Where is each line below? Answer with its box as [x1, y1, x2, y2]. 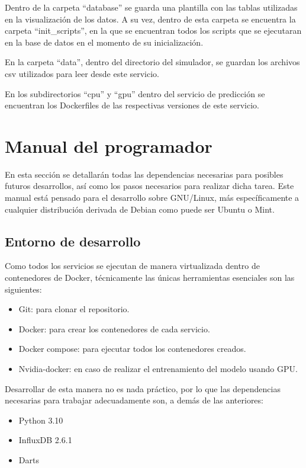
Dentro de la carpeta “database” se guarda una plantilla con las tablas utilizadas [5, 1, 298, 13]
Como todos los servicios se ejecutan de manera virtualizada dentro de [5, 259, 260, 272]
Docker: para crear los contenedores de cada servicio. [18, 322, 210, 335]
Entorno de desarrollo [5, 232, 141, 250]
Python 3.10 [18, 413, 63, 426]
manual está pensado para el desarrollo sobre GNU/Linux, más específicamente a [5, 191, 299, 204]
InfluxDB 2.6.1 [18, 434, 72, 446]
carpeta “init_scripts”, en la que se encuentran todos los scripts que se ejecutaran [5, 24, 302, 37]
